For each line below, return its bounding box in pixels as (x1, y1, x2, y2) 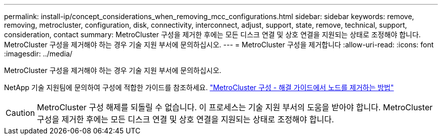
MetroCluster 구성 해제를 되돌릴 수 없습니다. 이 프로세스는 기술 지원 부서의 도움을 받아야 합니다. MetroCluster (37, 102, 433, 112)
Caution (6, 108, 35, 118)
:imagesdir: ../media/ (4, 49, 73, 58)
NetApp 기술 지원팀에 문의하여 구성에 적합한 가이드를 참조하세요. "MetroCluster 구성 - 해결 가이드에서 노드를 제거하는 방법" (4, 83, 394, 92)
